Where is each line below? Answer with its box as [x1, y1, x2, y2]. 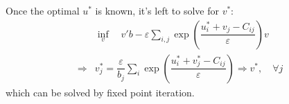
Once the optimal [6, 3, 80, 17]
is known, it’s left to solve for [95, 3, 219, 17]
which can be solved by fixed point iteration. [6, 85, 195, 99]
